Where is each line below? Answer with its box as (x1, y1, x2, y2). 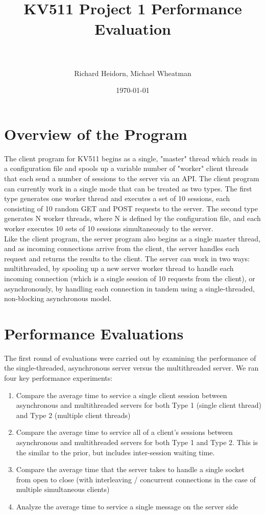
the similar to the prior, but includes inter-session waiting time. (16, 447, 215, 457)
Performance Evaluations (4, 323, 184, 344)
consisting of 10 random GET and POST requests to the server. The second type (4, 203, 258, 213)
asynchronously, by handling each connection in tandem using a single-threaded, (4, 283, 255, 293)
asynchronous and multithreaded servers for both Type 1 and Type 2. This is (16, 437, 258, 447)
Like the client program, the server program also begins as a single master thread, (4, 233, 260, 243)
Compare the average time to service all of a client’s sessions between (16, 427, 233, 437)
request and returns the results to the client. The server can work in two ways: (4, 253, 250, 263)
